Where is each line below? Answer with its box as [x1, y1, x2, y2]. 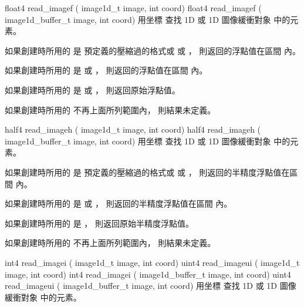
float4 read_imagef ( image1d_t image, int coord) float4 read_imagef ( [5, 2, 262, 14]
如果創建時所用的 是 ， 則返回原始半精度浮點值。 [5, 217, 194, 229]
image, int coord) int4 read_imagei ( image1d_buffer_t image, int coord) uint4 [5, 268, 291, 280]
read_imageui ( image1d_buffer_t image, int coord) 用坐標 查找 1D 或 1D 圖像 [5, 279, 296, 292]
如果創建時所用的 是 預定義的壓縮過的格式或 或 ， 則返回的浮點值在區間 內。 [5, 44, 300, 56]
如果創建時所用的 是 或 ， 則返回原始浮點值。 [5, 83, 180, 96]
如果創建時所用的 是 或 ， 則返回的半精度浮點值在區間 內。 [5, 197, 232, 210]
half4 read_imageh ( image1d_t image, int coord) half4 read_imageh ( [5, 123, 261, 136]
